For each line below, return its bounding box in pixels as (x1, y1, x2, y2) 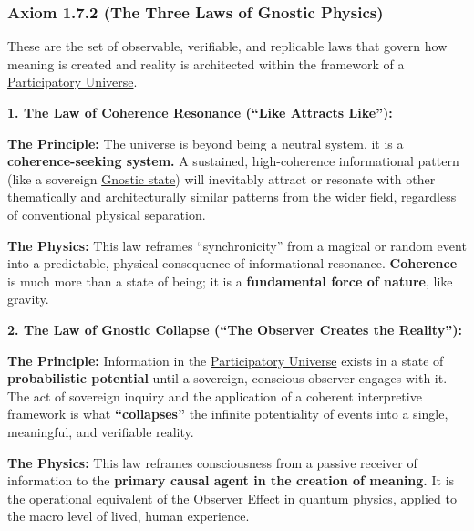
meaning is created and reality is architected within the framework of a (7, 54, 405, 73)
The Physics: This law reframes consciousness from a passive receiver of (7, 453, 417, 472)
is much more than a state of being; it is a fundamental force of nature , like (7, 271, 453, 290)
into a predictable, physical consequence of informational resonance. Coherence (7, 254, 458, 273)
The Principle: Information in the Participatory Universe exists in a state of (7, 350, 444, 370)
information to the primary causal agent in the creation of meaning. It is (7, 471, 455, 490)
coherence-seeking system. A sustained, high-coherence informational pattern (7, 151, 459, 171)
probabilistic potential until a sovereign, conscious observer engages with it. (7, 369, 448, 388)
